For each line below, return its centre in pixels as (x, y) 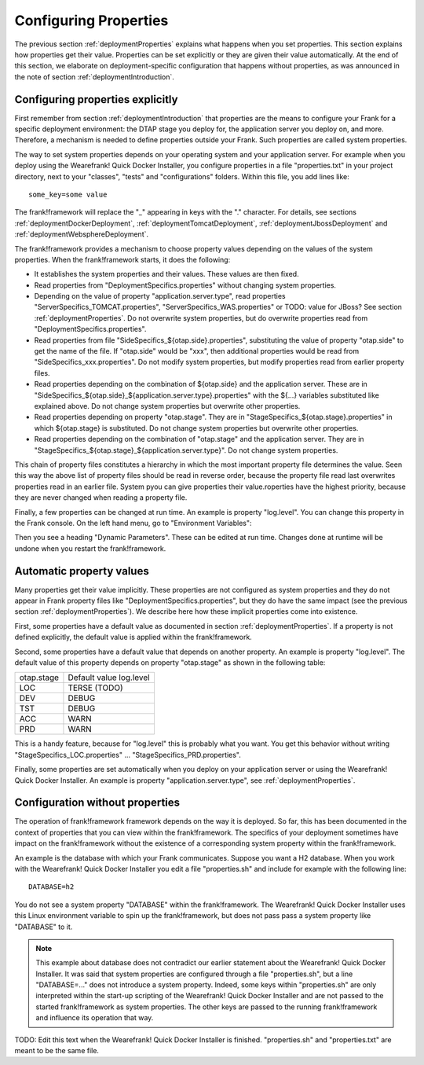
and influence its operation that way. (95, 1018)
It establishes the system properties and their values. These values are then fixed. (166, 274)
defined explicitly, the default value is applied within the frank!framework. (133, 637)
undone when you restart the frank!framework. (90, 548)
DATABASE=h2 (51, 887)
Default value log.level (109, 678)
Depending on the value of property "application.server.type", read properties (160, 296)
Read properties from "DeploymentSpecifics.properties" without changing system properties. (185, 285)
